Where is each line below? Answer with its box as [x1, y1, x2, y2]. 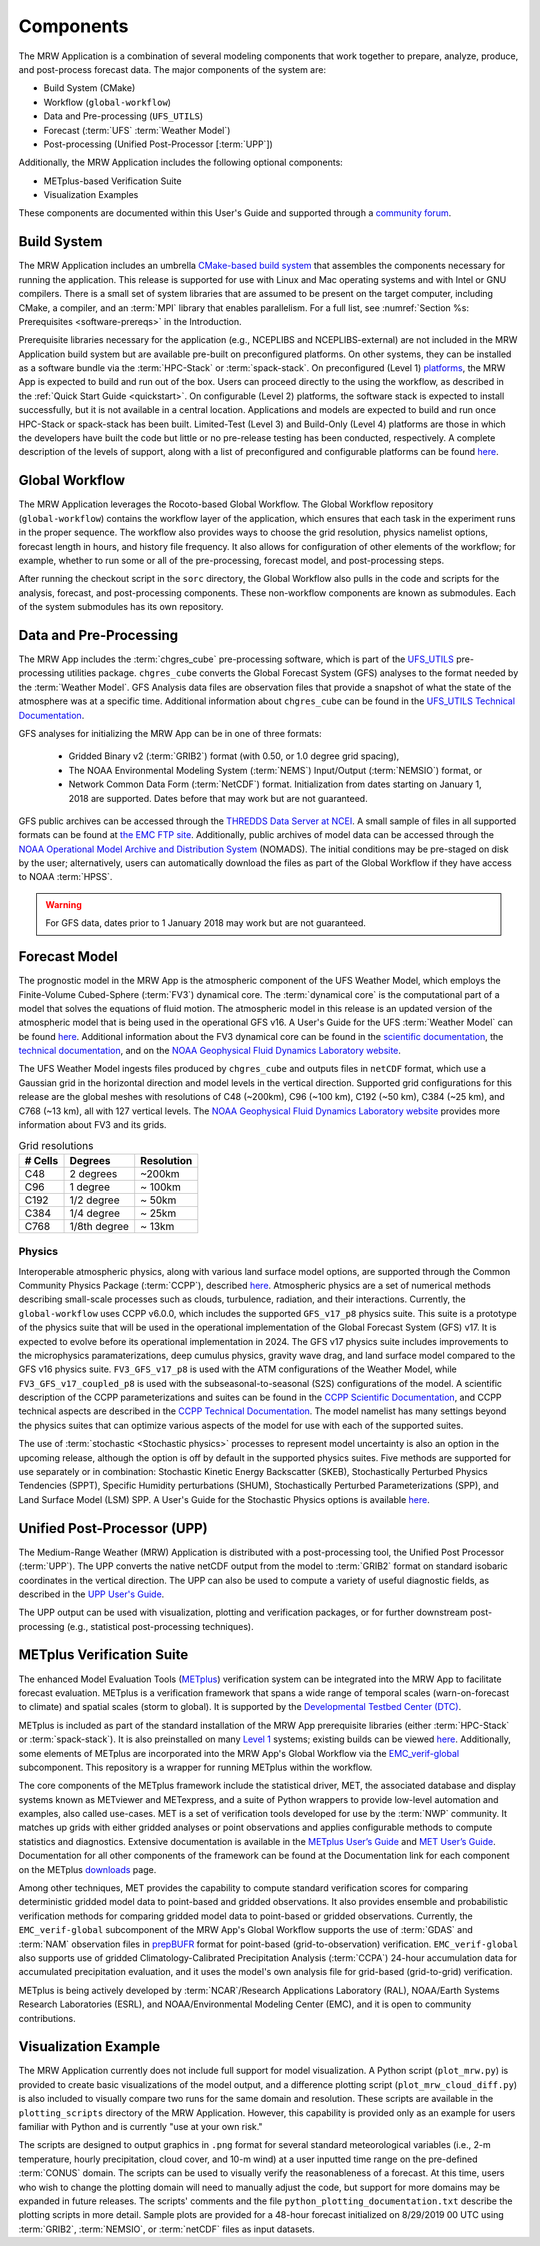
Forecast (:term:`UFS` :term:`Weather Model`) [43, 124, 231, 136]
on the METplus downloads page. [18, 1863, 157, 1875]
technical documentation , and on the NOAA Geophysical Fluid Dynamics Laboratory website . [18, 1045, 402, 1057]
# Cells [24, 1153, 59, 1167]
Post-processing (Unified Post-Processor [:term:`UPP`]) [43, 138, 274, 150]
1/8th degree [69, 1219, 130, 1233]
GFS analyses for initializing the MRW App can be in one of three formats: [18, 727, 322, 739]
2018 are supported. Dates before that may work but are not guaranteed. [68, 792, 369, 804]
